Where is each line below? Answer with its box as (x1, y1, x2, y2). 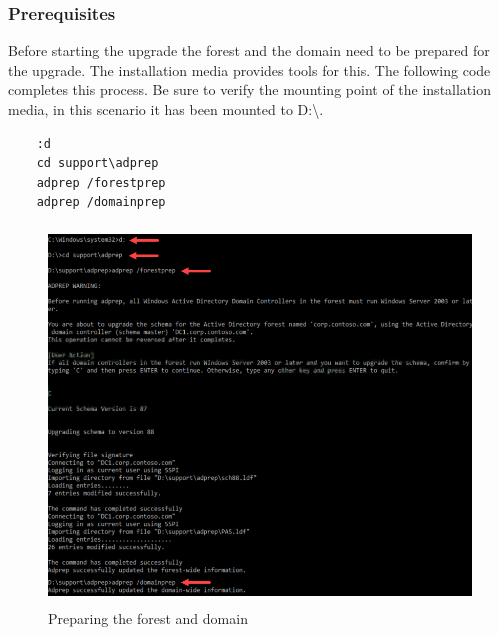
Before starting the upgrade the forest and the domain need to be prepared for (8, 40, 490, 61)
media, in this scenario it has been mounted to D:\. (8, 99, 324, 119)
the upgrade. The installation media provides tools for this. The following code (8, 59, 491, 80)
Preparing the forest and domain (48, 607, 248, 628)
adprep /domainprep (36, 195, 166, 210)
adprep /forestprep (36, 175, 166, 190)
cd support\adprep (36, 156, 159, 171)
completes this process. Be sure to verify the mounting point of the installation (8, 79, 491, 100)
